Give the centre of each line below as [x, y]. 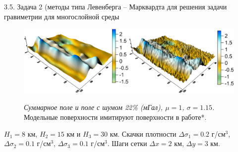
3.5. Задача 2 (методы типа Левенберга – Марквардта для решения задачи [116, 6]
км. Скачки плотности [143, 133]
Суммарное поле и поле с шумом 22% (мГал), [93, 107]
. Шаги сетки [127, 143]
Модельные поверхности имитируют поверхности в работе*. [115, 117]
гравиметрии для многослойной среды [62, 16]
